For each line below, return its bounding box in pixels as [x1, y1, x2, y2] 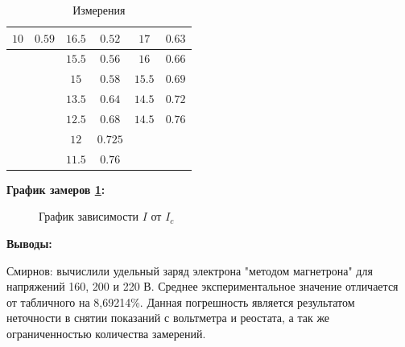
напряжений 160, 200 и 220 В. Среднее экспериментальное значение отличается [6, 278, 399, 295]
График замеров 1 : [6, 180, 105, 197]
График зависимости [39, 208, 139, 225]
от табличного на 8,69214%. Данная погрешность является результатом [6, 293, 355, 310]
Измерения [72, 2, 126, 18]
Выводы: [6, 234, 52, 251]
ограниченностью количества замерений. [6, 324, 206, 341]
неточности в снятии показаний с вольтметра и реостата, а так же [6, 309, 330, 326]
